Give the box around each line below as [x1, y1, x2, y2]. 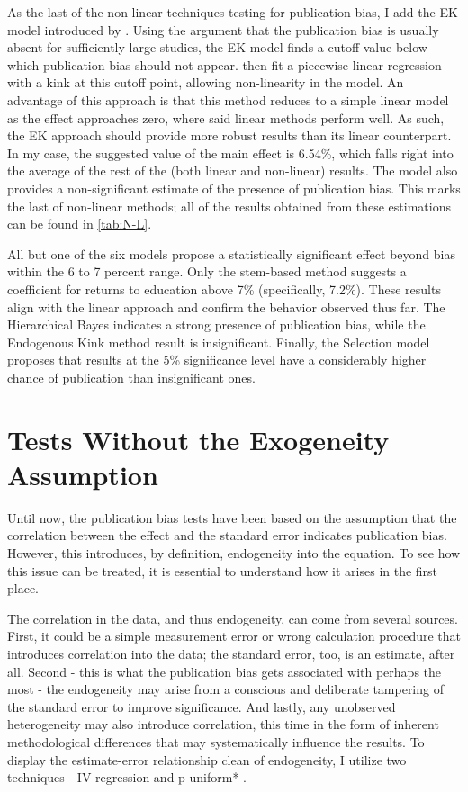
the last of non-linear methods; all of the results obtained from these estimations [7, 196, 451, 215]
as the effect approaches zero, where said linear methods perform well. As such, [7, 108, 445, 127]
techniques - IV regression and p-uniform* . [7, 768, 247, 787]
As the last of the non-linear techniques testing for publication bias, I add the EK [7, 3, 458, 21]
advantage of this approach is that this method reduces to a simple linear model [7, 90, 449, 109]
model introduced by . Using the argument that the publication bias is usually [7, 20, 439, 39]
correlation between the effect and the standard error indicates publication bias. [7, 526, 447, 544]
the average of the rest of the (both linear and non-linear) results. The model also [7, 161, 458, 180]
